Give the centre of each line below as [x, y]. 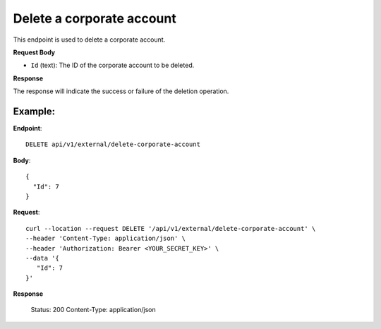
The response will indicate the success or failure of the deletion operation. [121, 91]
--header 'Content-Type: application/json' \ [106, 239]
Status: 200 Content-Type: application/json [93, 310]
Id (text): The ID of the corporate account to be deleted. [113, 65]
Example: [34, 111]
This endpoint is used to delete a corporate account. [89, 40]
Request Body [34, 52]
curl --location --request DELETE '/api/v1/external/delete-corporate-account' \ [171, 228]
